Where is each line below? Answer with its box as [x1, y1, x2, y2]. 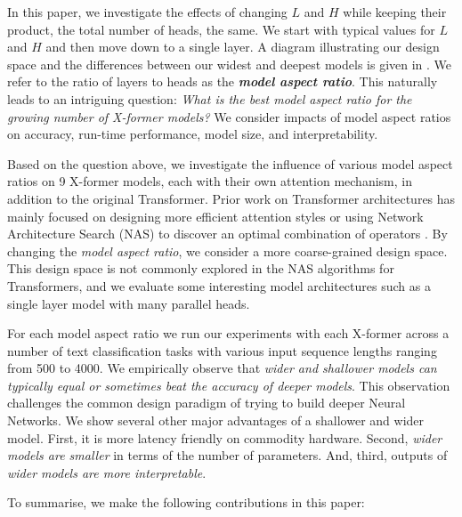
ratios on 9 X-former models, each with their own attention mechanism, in [7, 172, 412, 190]
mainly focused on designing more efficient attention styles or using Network [7, 206, 424, 225]
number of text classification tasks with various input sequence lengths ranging [7, 341, 437, 359]
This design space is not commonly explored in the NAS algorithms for [7, 259, 394, 278]
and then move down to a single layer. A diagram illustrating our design [45, 37, 440, 56]
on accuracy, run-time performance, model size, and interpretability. [7, 125, 378, 143]
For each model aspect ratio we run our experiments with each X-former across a [7, 324, 450, 343]
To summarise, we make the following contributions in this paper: [7, 493, 365, 512]
